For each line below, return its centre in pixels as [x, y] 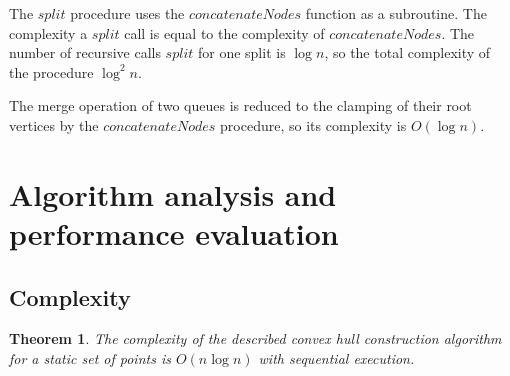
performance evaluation [174, 232]
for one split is [241, 52]
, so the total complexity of [407, 52]
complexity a [48, 32]
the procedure [51, 71]
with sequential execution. [336, 357]
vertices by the [54, 124]
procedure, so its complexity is [313, 124]
